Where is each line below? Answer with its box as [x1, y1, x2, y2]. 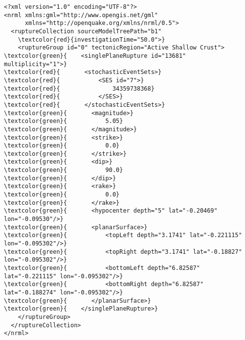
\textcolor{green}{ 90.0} [4, 167, 123, 174]
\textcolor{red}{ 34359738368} [4, 85, 155, 92]
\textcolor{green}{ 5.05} [4, 118, 123, 125]
